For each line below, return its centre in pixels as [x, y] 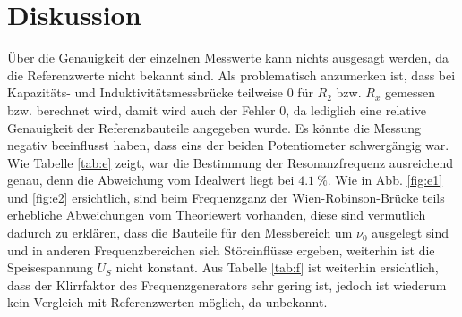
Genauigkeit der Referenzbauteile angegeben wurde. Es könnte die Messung [214, 127]
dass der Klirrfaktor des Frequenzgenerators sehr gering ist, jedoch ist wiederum [227, 284]
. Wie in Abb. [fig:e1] [385, 180]
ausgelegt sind [410, 233]
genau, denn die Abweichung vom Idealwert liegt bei [151, 180]
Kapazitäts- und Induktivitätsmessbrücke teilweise [145, 92]
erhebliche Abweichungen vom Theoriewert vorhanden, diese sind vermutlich [217, 215]
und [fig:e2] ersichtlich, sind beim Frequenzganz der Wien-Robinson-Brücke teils [226, 197]
